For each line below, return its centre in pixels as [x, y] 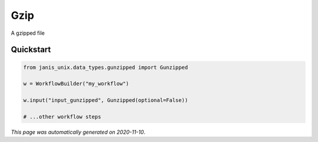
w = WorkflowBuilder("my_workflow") [76, 84]
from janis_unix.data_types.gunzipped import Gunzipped [106, 67]
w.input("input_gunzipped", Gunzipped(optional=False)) [106, 100]
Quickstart [31, 50]
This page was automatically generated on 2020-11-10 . [78, 132]
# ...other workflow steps [62, 117]
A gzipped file [28, 33]
